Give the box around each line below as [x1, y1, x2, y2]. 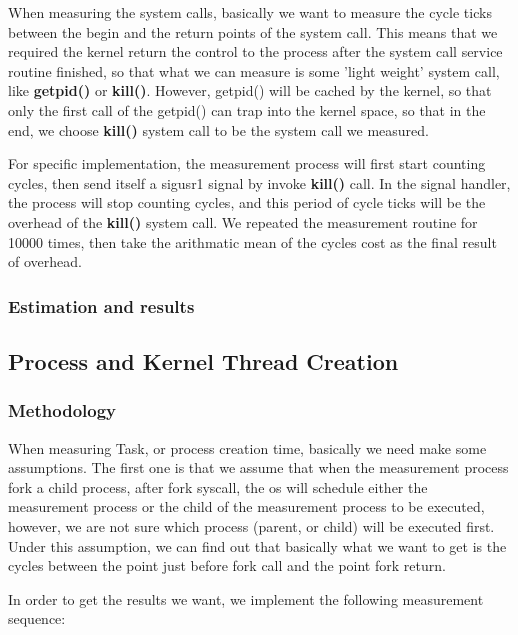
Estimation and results [8, 293, 195, 318]
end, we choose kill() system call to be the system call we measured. [8, 119, 429, 140]
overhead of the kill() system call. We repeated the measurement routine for [8, 211, 478, 232]
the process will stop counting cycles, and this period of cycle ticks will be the [8, 192, 486, 213]
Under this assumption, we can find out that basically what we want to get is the [8, 535, 507, 556]
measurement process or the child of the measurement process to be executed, [8, 496, 485, 517]
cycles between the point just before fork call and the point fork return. [8, 555, 446, 576]
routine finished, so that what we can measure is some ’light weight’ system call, [8, 60, 500, 81]
